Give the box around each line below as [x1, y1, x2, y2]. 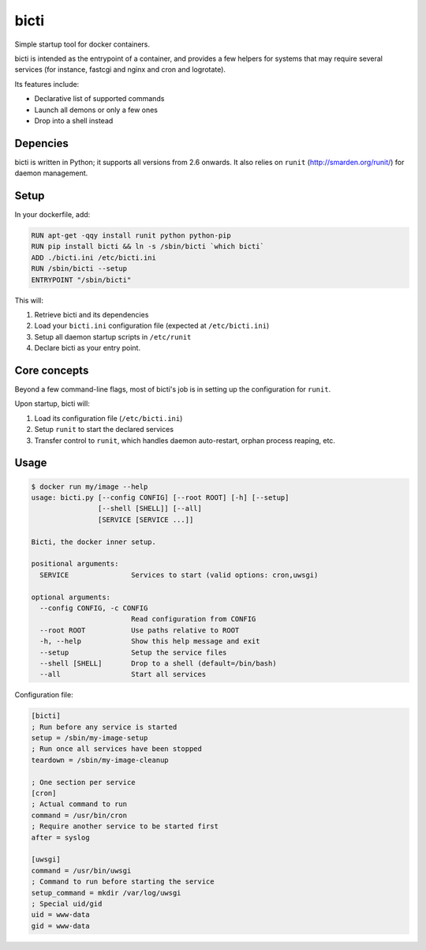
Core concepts [14, 364, 89, 377]
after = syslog [31, 833, 90, 842]
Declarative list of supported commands [34, 94, 165, 103]
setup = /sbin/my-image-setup [31, 734, 148, 742]
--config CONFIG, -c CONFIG [39, 603, 148, 612]
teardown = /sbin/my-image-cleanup [31, 755, 169, 764]
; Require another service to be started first [31, 822, 219, 831]
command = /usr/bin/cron [31, 810, 128, 820]
